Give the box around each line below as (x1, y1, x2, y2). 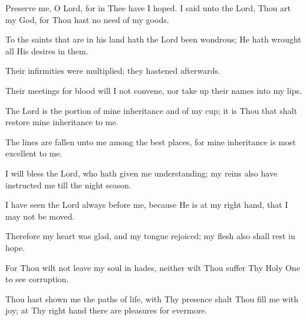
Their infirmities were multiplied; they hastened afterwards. (5, 64, 221, 77)
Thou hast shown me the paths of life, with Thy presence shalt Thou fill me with (5, 292, 299, 305)
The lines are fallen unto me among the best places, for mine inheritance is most (5, 135, 296, 148)
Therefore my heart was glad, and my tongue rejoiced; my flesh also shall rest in (5, 230, 295, 242)
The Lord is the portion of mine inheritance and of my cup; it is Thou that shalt (5, 104, 297, 116)
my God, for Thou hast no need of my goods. (5, 13, 169, 25)
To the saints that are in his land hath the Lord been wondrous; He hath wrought (5, 33, 301, 45)
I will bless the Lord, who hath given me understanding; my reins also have (5, 166, 278, 179)
